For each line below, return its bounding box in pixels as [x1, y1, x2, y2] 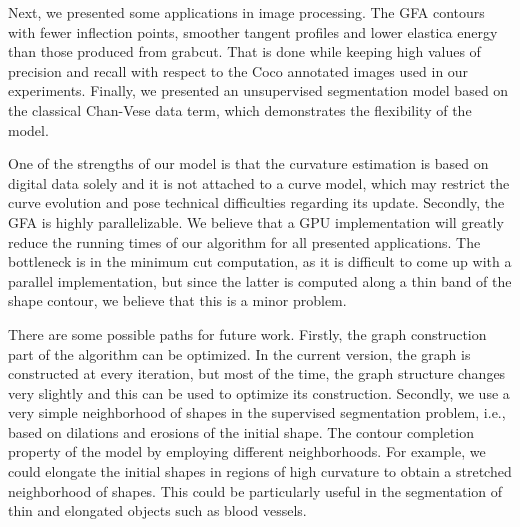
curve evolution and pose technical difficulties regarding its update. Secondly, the [8, 192, 505, 213]
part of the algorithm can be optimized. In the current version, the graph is [8, 343, 471, 364]
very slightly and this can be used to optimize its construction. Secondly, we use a [8, 382, 510, 403]
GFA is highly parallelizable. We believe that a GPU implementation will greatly [8, 211, 504, 232]
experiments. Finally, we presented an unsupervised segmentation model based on [8, 80, 509, 101]
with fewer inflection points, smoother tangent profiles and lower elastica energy [8, 21, 498, 42]
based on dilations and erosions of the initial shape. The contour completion [8, 421, 474, 442]
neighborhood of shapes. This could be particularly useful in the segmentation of [8, 480, 503, 501]
